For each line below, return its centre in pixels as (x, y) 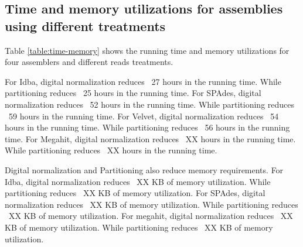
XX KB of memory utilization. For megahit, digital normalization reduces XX (151, 216)
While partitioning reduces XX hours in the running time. (111, 150)
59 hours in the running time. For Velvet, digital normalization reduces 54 (144, 116)
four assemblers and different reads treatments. (89, 62)
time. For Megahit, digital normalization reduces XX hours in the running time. (150, 138)
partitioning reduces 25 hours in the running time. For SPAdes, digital (133, 93)
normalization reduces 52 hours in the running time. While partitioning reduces (150, 104)
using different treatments (85, 25)
